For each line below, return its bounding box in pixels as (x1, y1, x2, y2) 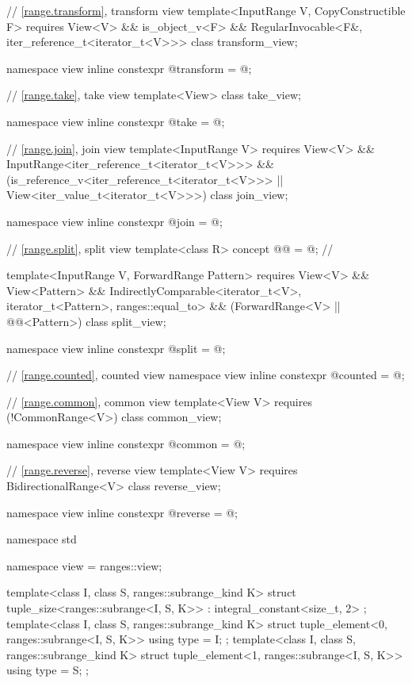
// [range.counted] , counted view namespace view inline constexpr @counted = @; (6, 366, 405, 383)
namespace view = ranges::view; (6, 557, 162, 574)
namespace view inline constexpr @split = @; (6, 340, 226, 356)
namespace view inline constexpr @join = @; (6, 213, 223, 229)
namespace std (6, 531, 77, 547)
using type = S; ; (6, 662, 89, 678)
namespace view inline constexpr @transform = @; (6, 59, 252, 76)
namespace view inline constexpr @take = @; (6, 113, 225, 129)
